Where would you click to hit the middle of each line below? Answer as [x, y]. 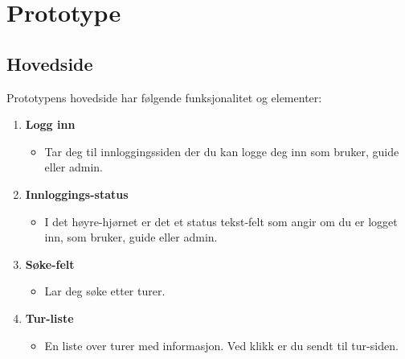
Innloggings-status [77, 194]
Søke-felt [50, 264]
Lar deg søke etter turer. [105, 291]
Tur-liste [49, 318]
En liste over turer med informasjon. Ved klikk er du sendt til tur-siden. [221, 345]
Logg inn [50, 124]
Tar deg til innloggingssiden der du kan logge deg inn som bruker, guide [222, 151]
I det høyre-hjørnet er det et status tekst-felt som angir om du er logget [221, 221]
